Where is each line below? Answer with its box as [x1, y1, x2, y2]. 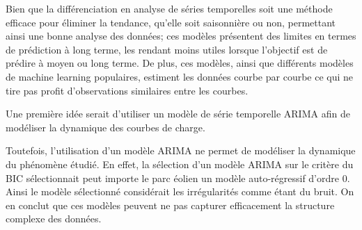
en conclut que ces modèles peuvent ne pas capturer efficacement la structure [6, 197, 335, 212]
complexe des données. [6, 211, 102, 226]
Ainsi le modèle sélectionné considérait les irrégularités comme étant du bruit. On [6, 184, 354, 199]
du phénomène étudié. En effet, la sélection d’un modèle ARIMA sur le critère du [6, 156, 354, 171]
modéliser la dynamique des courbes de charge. [6, 120, 205, 134]
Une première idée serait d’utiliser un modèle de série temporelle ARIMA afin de [6, 106, 350, 121]
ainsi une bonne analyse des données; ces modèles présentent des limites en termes [6, 28, 356, 43]
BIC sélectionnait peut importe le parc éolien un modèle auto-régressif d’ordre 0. [6, 170, 350, 185]
